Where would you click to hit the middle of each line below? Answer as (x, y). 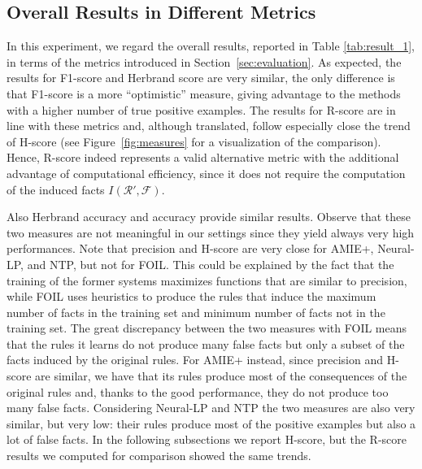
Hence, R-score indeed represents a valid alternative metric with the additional (203, 157)
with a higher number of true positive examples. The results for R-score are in (201, 109)
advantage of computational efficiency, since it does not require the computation (206, 173)
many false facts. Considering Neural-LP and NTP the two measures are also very (211, 408)
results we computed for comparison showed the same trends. (159, 456)
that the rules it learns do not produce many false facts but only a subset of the (206, 343)
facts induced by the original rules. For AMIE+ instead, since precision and (195, 360)
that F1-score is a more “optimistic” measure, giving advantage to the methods (204, 93)
